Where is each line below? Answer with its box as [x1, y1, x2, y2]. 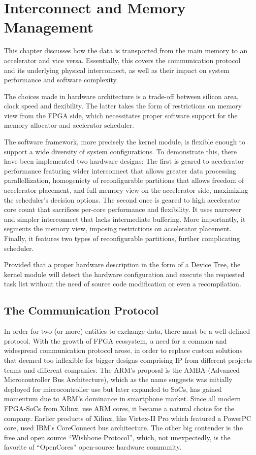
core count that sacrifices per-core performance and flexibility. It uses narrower [4, 204, 241, 214]
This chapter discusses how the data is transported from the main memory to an [4, 45, 248, 56]
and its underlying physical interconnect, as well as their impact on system [4, 65, 229, 75]
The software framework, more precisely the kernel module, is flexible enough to [4, 137, 246, 147]
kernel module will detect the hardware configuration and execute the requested [4, 269, 245, 279]
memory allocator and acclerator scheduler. [4, 120, 134, 130]
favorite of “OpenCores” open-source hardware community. [4, 442, 182, 452]
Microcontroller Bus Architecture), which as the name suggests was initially [4, 374, 232, 385]
